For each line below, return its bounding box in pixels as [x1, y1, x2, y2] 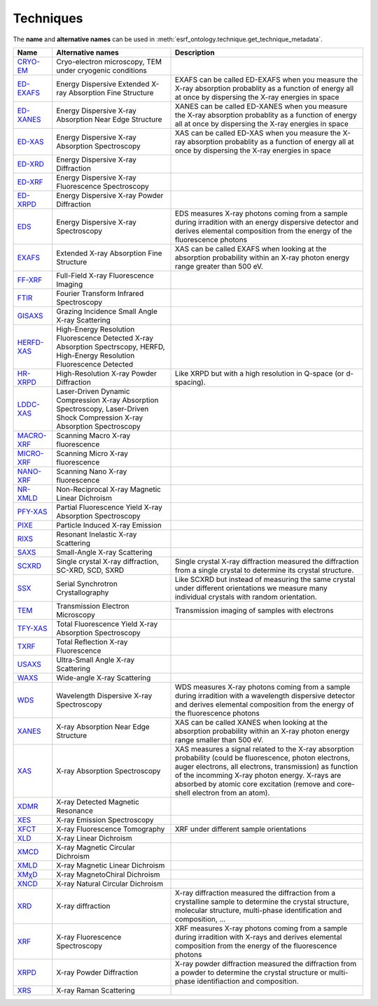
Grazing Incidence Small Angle [56, 306, 157, 316]
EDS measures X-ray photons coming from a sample [174, 208, 348, 218]
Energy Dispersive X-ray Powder [56, 190, 164, 200]
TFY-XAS [17, 623, 48, 633]
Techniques [13, 10, 83, 26]
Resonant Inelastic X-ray [56, 529, 137, 539]
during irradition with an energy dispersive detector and [174, 217, 358, 227]
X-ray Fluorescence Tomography [56, 824, 165, 834]
